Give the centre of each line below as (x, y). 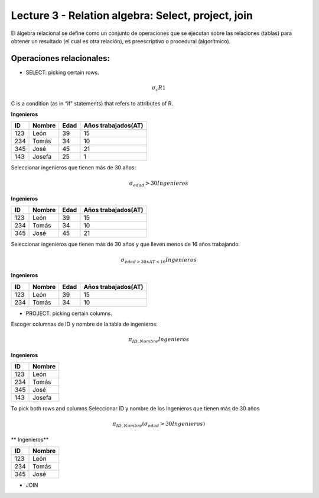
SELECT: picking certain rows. (63, 72)
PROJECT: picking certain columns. (69, 313)
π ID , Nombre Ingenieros (159, 340)
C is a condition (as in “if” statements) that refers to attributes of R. (92, 103)
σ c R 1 (159, 89)
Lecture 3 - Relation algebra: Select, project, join (132, 15)
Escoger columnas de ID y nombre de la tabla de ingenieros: (84, 324)
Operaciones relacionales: (61, 58)
